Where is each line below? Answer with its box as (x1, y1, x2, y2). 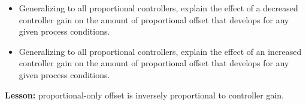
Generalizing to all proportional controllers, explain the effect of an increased (19, 45, 302, 57)
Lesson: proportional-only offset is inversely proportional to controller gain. (5, 88, 284, 101)
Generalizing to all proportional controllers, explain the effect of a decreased (19, 2, 298, 14)
